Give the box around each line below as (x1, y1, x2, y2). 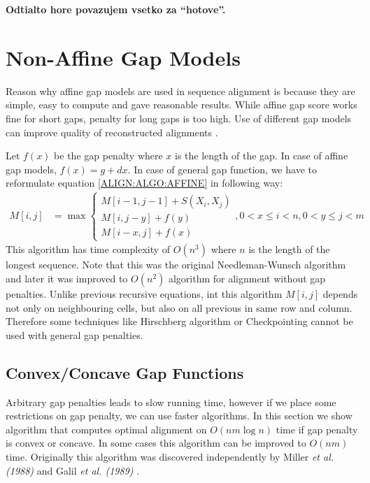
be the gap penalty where (54, 148, 163, 163)
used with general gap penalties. (6, 327, 143, 342)
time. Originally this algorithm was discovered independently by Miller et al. (6, 449, 334, 464)
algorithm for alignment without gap (168, 271, 326, 286)
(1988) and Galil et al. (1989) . (6, 463, 140, 477)
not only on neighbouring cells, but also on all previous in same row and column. (6, 300, 353, 315)
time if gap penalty (276, 421, 358, 436)
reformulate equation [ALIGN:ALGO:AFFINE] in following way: (6, 175, 283, 190)
